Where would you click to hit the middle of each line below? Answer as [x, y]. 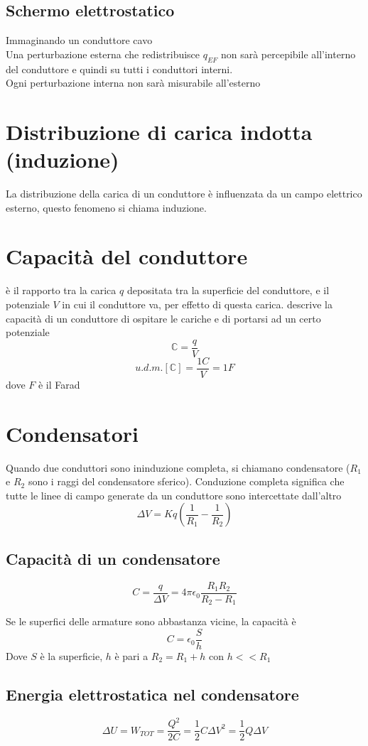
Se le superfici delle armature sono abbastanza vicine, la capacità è [151, 621]
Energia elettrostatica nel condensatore [152, 694]
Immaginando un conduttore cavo [79, 40]
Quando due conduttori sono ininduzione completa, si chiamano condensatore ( [178, 467]
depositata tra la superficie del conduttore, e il [228, 290]
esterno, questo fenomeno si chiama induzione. [106, 207]
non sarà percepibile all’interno [288, 54]
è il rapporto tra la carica [61, 290]
